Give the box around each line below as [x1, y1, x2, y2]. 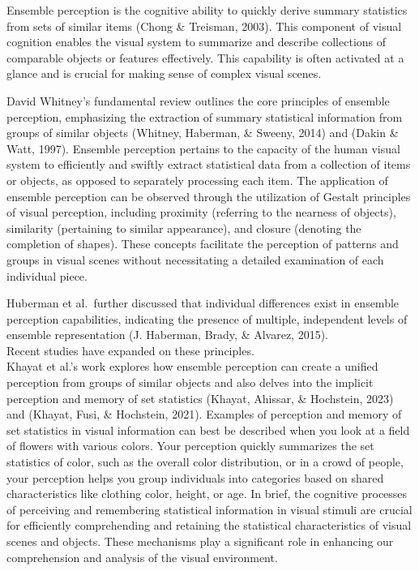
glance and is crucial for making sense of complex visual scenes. [6, 65, 322, 82]
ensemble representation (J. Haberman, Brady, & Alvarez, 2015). [6, 326, 329, 343]
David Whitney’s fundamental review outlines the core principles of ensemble [6, 92, 390, 109]
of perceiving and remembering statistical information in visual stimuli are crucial [6, 500, 413, 517]
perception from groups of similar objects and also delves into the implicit [6, 374, 374, 391]
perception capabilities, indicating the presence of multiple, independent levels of [6, 310, 408, 327]
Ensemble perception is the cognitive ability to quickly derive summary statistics [6, 2, 408, 18]
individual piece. [6, 267, 88, 284]
